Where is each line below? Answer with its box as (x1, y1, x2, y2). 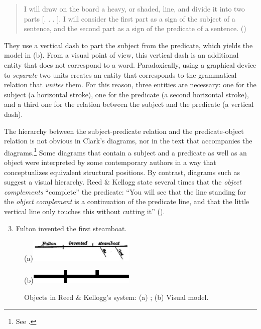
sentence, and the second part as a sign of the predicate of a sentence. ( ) (24, 23, 246, 34)
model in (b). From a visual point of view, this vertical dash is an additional (4, 50, 239, 60)
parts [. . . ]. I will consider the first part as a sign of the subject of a (24, 13, 235, 24)
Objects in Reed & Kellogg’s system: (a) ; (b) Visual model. (24, 291, 209, 302)
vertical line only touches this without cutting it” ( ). (4, 206, 165, 216)
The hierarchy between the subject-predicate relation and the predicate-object (4, 125, 244, 136)
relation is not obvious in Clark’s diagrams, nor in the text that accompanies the (4, 135, 252, 146)
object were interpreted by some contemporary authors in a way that (4, 156, 216, 167)
